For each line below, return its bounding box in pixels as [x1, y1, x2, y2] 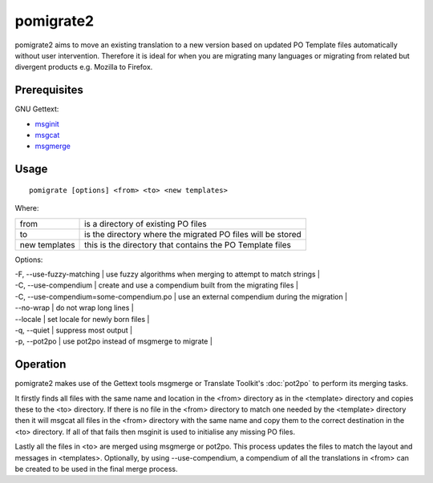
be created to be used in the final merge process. [14, 464, 178, 473]
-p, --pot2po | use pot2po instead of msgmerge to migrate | [14, 336, 212, 346]
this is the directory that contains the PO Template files [84, 239, 292, 250]
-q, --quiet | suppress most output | [14, 325, 132, 335]
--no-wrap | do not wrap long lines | [14, 303, 134, 312]
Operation [14, 357, 67, 372]
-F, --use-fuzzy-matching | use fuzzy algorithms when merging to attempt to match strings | [14, 269, 321, 279]
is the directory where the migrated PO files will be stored [84, 228, 302, 239]
